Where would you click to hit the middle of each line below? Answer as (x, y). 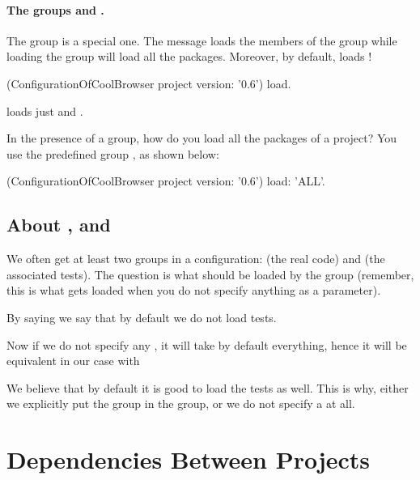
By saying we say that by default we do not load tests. (142, 317)
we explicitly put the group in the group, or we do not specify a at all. (181, 404)
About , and (59, 225)
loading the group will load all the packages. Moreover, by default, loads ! (189, 56)
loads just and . (45, 110)
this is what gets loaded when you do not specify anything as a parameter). (194, 290)
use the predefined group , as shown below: (113, 153)
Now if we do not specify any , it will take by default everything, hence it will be (207, 344)
